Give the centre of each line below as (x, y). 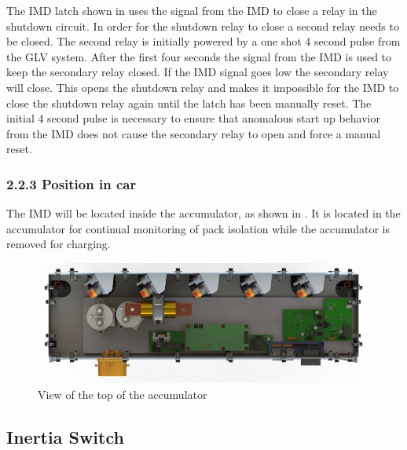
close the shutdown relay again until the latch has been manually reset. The (189, 102)
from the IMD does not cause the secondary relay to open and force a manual (194, 133)
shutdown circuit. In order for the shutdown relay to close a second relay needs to (203, 26)
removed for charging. (59, 244)
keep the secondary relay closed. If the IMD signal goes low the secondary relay (198, 72)
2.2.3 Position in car (71, 183)
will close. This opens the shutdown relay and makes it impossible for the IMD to (203, 87)
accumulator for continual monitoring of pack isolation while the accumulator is (198, 228)
